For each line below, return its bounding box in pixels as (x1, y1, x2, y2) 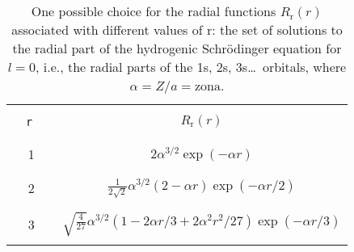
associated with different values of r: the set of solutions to (11, 20, 343, 39)
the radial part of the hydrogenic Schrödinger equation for (12, 39, 342, 57)
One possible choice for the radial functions (31, 2, 276, 20)
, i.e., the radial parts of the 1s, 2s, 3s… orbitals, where (35, 57, 347, 76)
